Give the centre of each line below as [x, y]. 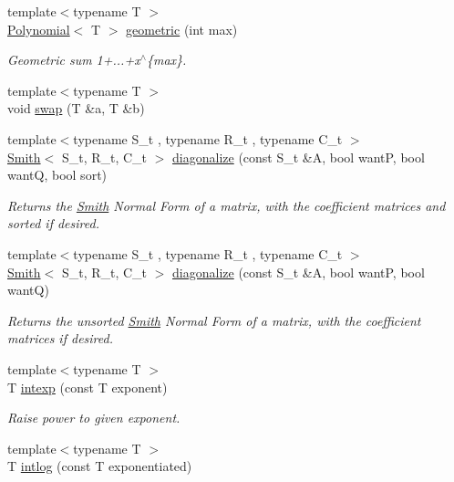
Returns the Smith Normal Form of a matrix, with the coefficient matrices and [227, 205]
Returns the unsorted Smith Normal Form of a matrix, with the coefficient [214, 320]
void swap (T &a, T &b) [76, 108]
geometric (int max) [182, 29]
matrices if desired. [60, 338]
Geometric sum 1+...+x [74, 60]
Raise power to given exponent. [94, 418]
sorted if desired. [53, 223]
